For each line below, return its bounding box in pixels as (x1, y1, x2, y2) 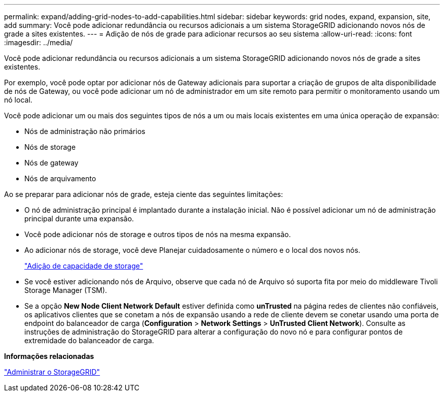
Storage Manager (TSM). (24, 286, 107, 294)
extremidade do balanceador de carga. (24, 336, 154, 345)
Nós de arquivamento (24, 174, 96, 183)
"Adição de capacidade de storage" (24, 261, 143, 270)
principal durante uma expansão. (24, 214, 134, 223)
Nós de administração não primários (24, 127, 145, 136)
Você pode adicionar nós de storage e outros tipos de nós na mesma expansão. (24, 230, 291, 239)
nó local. (4, 95, 32, 104)
